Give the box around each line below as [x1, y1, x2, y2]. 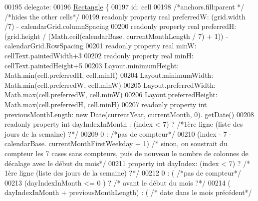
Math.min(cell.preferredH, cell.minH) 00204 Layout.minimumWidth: [4, 70, 214, 80]
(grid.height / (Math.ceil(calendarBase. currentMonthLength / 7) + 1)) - [4, 30, 228, 41]
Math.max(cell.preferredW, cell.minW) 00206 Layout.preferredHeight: [4, 89, 218, 100]
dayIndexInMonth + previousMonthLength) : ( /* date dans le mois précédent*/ [4, 187, 252, 198]
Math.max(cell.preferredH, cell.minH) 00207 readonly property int [4, 99, 207, 109]
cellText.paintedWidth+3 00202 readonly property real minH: [4, 50, 194, 60]
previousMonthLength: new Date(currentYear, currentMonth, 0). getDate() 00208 [4, 109, 254, 119]
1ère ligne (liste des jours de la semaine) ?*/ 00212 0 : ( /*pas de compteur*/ [4, 168, 242, 178]
